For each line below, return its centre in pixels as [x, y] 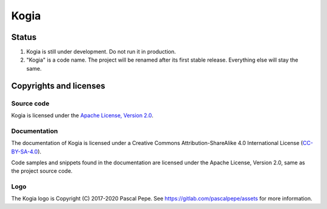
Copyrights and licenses [58, 85]
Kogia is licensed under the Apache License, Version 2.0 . [82, 115]
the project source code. [42, 171]
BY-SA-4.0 [25, 152]
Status [24, 37]
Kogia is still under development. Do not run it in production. [101, 52]
